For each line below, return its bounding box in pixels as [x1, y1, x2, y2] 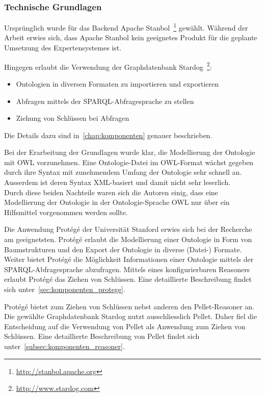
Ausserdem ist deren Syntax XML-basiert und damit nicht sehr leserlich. [4, 177, 231, 188]
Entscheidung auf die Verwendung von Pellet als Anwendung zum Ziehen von [4, 321, 246, 331]
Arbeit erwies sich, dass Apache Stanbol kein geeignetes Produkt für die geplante [4, 32, 257, 43]
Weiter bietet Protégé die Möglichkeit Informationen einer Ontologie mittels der [4, 254, 254, 264]
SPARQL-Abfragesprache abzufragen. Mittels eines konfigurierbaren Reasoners [4, 263, 250, 274]
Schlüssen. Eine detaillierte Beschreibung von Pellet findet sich [4, 331, 200, 341]
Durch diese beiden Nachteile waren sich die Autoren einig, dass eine [4, 187, 218, 197]
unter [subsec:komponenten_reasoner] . [4, 340, 125, 351]
